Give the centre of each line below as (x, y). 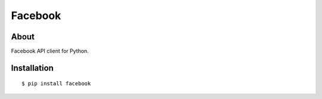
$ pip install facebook (56, 84)
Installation (32, 68)
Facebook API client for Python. (50, 51)
